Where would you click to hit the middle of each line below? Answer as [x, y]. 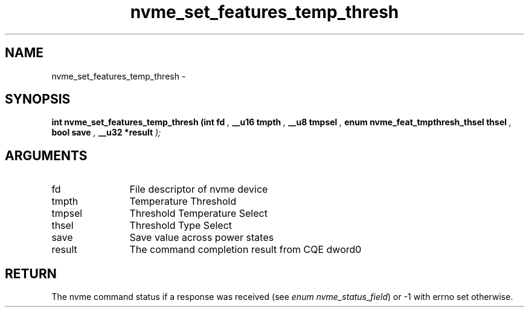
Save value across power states [202, 238]
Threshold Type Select [181, 226]
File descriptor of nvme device [199, 189]
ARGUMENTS [46, 155]
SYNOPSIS [38, 99]
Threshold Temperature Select [198, 214]
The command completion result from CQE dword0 [245, 250]
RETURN [31, 273]
